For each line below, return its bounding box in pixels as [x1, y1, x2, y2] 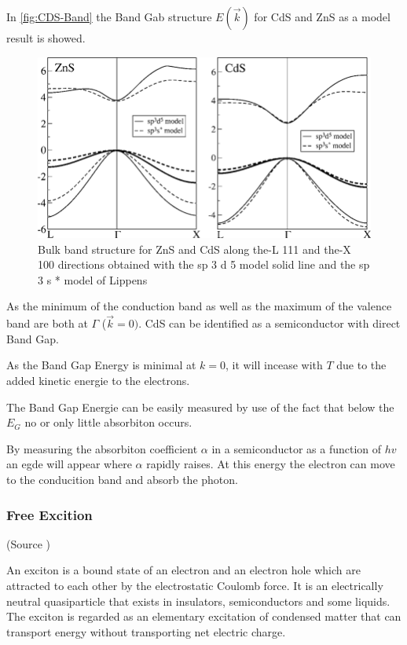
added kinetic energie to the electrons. [6, 372, 190, 389]
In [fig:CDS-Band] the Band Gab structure [6, 9, 212, 24]
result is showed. [6, 30, 86, 46]
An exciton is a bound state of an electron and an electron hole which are [6, 562, 361, 578]
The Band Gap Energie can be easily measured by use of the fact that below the [6, 398, 394, 415]
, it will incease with [225, 357, 323, 373]
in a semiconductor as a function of [211, 440, 382, 456]
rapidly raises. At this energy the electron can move [146, 456, 395, 472]
